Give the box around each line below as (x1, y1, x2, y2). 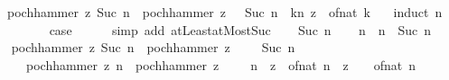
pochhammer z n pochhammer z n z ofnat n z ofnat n (25, 55, 416, 74)
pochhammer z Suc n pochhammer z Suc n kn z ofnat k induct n (6, 3, 443, 21)
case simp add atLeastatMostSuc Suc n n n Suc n (49, 20, 432, 39)
